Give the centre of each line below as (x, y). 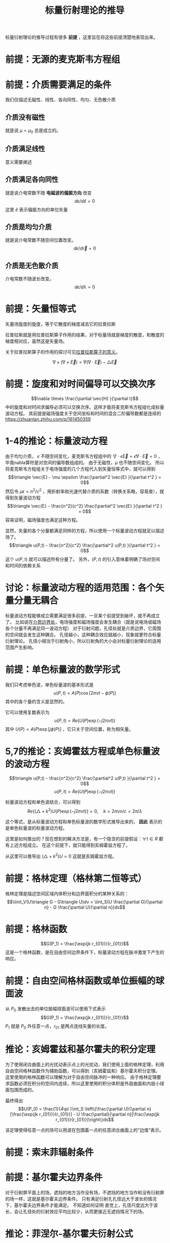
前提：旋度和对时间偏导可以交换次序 (80, 384)
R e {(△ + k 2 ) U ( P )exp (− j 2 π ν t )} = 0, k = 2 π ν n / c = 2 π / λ (85, 811)
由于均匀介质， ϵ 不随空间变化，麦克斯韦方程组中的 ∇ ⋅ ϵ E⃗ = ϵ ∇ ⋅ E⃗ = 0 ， (84, 456)
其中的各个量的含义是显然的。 (36, 701)
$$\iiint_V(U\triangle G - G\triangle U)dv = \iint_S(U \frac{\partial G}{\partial (85, 902)
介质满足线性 (25, 149)
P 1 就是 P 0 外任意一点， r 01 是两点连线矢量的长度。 (57, 1027)
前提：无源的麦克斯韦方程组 (63, 60)
